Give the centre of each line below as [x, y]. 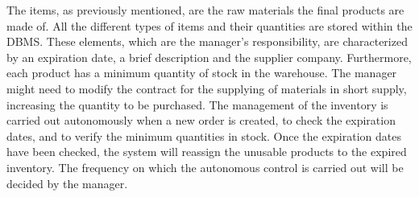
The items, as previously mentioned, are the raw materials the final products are [205, 10]
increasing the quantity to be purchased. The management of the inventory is [197, 104]
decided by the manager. [67, 183]
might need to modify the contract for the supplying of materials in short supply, [207, 88]
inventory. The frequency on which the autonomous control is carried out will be [205, 167]
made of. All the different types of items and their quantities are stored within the [209, 25]
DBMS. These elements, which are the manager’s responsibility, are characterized [207, 41]
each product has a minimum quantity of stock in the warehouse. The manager [202, 73]
